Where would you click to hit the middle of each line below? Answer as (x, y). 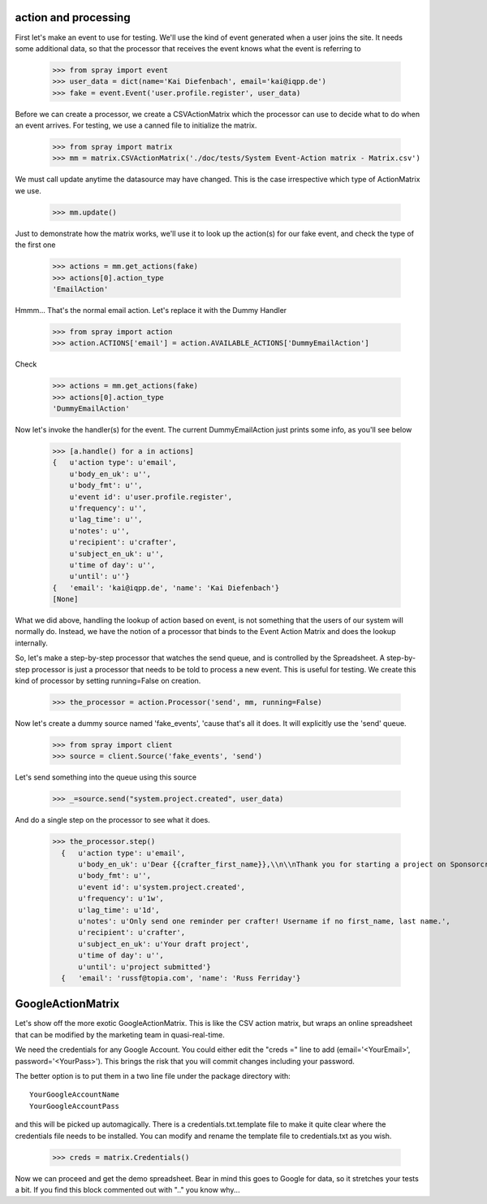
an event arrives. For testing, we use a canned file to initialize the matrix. (136, 125)
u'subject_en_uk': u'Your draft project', (164, 944)
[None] (65, 599)
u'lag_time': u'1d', (119, 910)
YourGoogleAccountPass (75, 1106)
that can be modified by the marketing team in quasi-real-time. (120, 1034)
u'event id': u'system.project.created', (162, 887)
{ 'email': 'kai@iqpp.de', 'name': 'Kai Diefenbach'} (166, 588)
